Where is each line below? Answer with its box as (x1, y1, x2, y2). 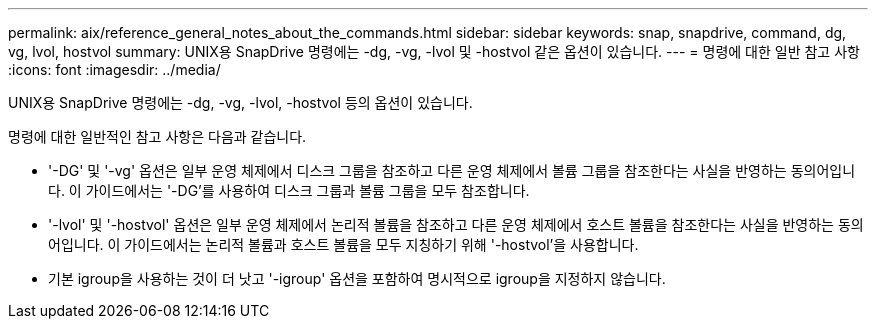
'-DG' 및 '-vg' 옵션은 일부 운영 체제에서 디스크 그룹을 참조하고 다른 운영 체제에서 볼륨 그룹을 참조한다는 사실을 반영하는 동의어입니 (48, 162, 856, 179)
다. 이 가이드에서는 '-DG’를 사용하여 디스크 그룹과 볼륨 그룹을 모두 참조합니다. (48, 182, 530, 199)
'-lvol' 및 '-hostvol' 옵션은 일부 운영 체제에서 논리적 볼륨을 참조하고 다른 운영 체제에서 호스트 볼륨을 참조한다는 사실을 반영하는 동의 (48, 216, 864, 233)
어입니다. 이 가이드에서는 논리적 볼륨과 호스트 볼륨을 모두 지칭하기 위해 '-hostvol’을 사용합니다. (48, 236, 639, 253)
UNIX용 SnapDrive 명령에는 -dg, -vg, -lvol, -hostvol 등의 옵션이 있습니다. (8, 94, 473, 111)
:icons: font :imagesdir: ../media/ (8, 61, 221, 78)
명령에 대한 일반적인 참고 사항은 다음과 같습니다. (8, 128, 307, 145)
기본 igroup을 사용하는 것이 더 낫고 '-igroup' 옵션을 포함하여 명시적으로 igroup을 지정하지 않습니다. (48, 270, 666, 287)
